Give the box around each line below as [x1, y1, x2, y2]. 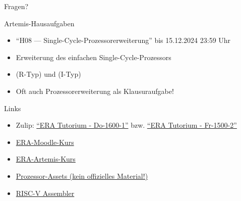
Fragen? [4, 1, 29, 11]
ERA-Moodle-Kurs [16, 136, 74, 147]
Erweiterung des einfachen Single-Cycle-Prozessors [16, 52, 171, 62]
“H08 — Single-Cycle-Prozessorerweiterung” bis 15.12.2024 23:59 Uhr [16, 35, 231, 45]
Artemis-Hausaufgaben [4, 18, 75, 28]
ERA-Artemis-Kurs [16, 154, 76, 164]
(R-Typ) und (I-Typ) [16, 69, 81, 79]
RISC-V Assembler [16, 187, 75, 198]
